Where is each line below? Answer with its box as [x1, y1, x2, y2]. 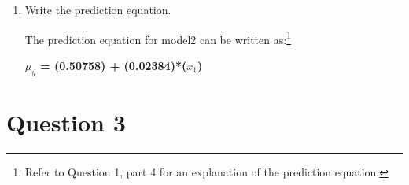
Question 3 [6, 105, 126, 138]
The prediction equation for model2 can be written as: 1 [24, 28, 291, 47]
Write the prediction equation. [24, 2, 171, 17]
